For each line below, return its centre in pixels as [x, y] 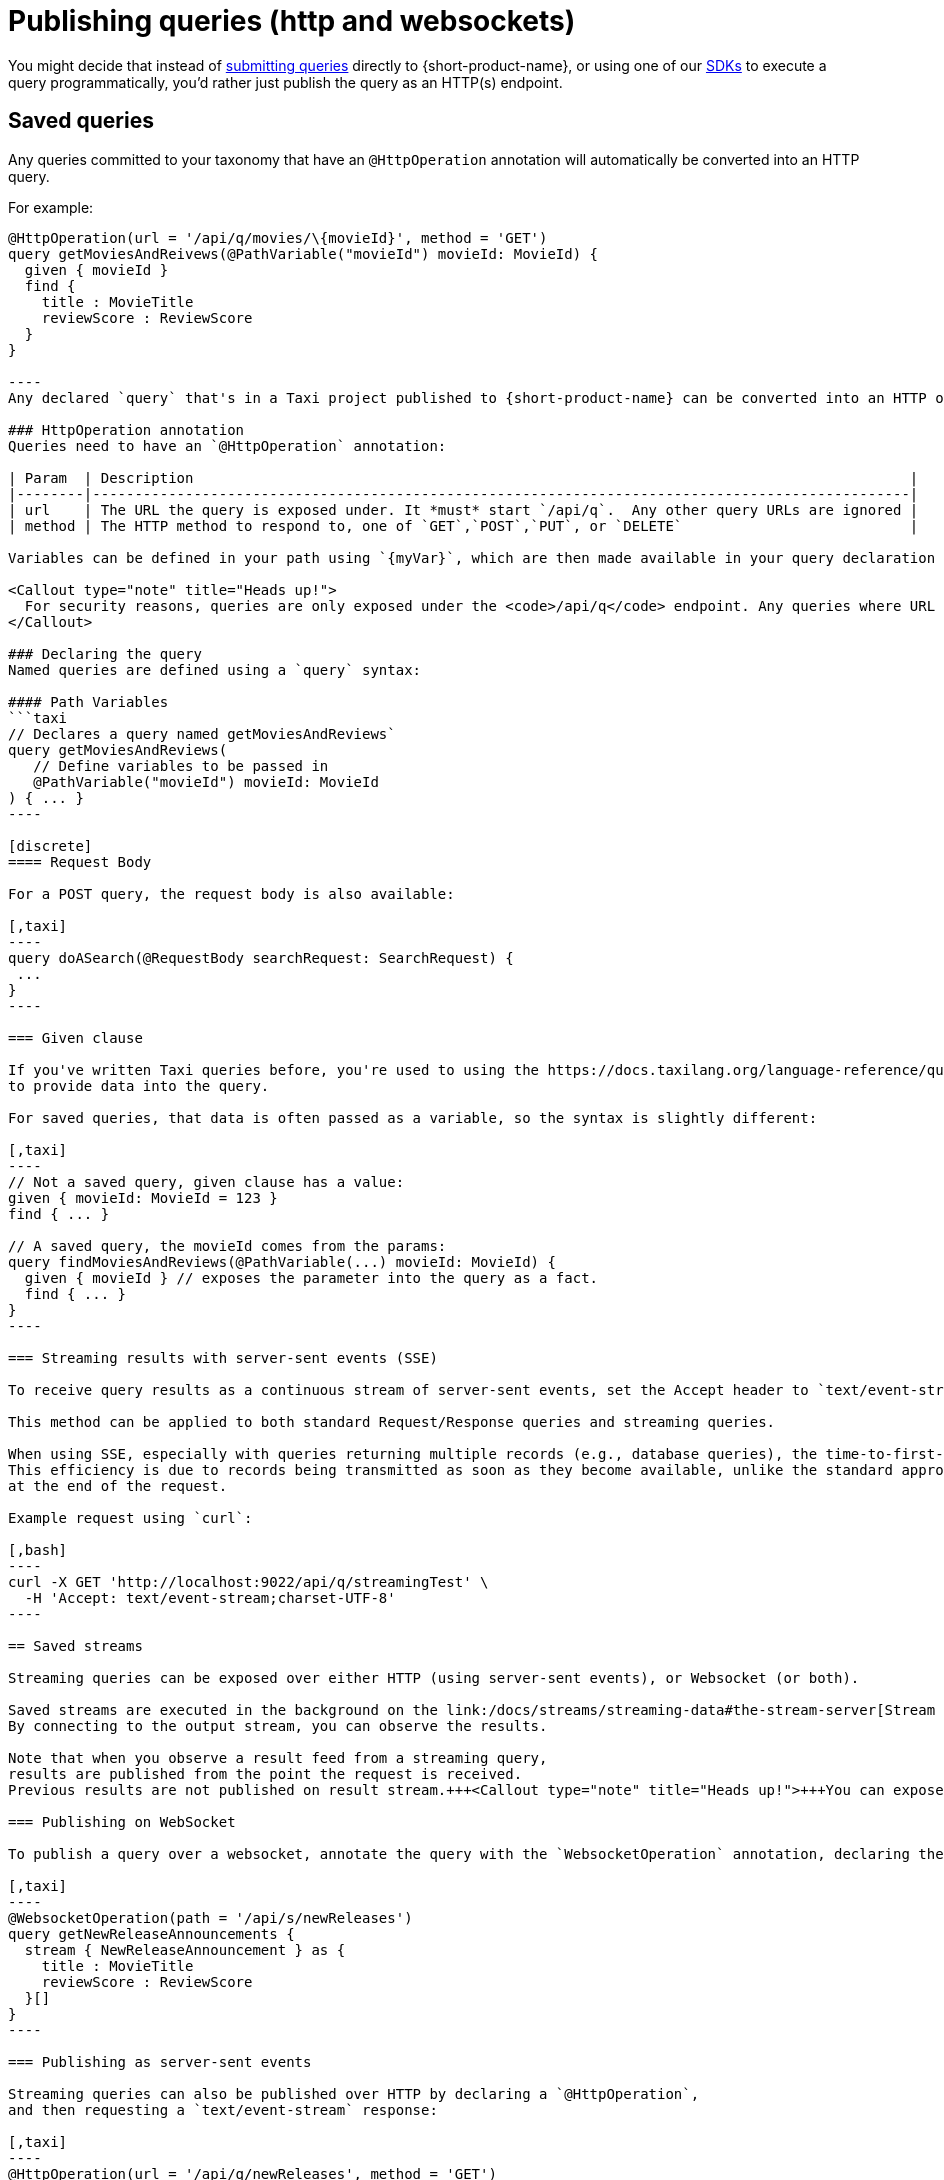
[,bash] [38, 1549]
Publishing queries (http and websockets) [292, 21]
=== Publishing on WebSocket [122, 1821]
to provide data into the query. [139, 1085]
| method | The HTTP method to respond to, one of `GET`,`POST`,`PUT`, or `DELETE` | [463, 525]
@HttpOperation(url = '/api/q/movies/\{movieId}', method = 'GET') [278, 237]
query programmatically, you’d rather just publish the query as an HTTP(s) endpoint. [285, 82]
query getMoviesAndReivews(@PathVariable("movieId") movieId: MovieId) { [303, 253]
